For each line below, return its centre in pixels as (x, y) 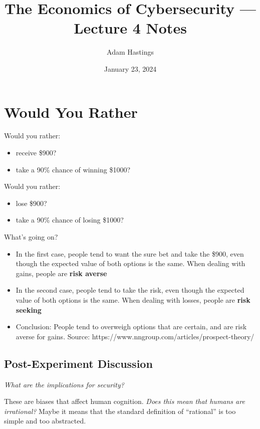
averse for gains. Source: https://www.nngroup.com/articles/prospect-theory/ (135, 336)
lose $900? (31, 203)
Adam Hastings (130, 52)
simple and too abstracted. (45, 421)
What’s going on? (31, 237)
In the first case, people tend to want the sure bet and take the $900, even (130, 253)
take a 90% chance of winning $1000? (73, 169)
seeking (29, 309)
